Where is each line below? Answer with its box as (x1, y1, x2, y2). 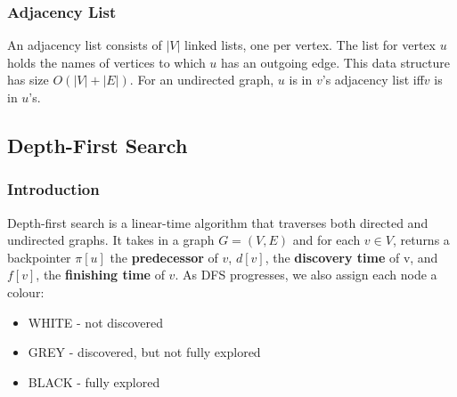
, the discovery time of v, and (265, 247, 438, 266)
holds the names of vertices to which (7, 53, 206, 71)
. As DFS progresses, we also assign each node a (175, 265, 437, 284)
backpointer (7, 247, 71, 266)
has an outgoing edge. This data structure (221, 53, 451, 71)
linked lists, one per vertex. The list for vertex (184, 36, 436, 54)
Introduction (7, 178, 100, 200)
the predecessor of (110, 247, 218, 266)
